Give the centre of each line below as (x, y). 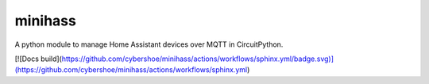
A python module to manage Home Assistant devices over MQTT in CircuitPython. (149, 44)
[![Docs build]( (39, 59)
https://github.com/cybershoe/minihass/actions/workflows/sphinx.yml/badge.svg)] (197, 59)
